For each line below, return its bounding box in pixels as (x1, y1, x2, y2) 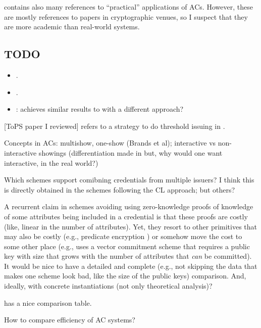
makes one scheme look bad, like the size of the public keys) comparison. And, (4, 270, 246, 281)
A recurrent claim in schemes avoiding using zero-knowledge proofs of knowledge (4, 201, 253, 212)
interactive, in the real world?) (4, 157, 98, 168)
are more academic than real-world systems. (4, 21, 140, 32)
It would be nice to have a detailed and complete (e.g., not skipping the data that (4, 260, 257, 271)
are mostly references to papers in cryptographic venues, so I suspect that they (4, 11, 248, 22)
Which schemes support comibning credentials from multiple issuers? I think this (4, 174, 254, 185)
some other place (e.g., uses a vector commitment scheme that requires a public (4, 241, 250, 251)
